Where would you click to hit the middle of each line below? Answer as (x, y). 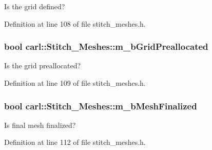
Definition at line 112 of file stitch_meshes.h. (75, 142)
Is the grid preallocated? (43, 65)
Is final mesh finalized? (40, 125)
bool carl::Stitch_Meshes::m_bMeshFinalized (101, 106)
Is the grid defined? (35, 6)
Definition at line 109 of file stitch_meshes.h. (75, 83)
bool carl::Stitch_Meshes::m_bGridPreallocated (106, 46)
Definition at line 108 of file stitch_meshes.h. (75, 23)
